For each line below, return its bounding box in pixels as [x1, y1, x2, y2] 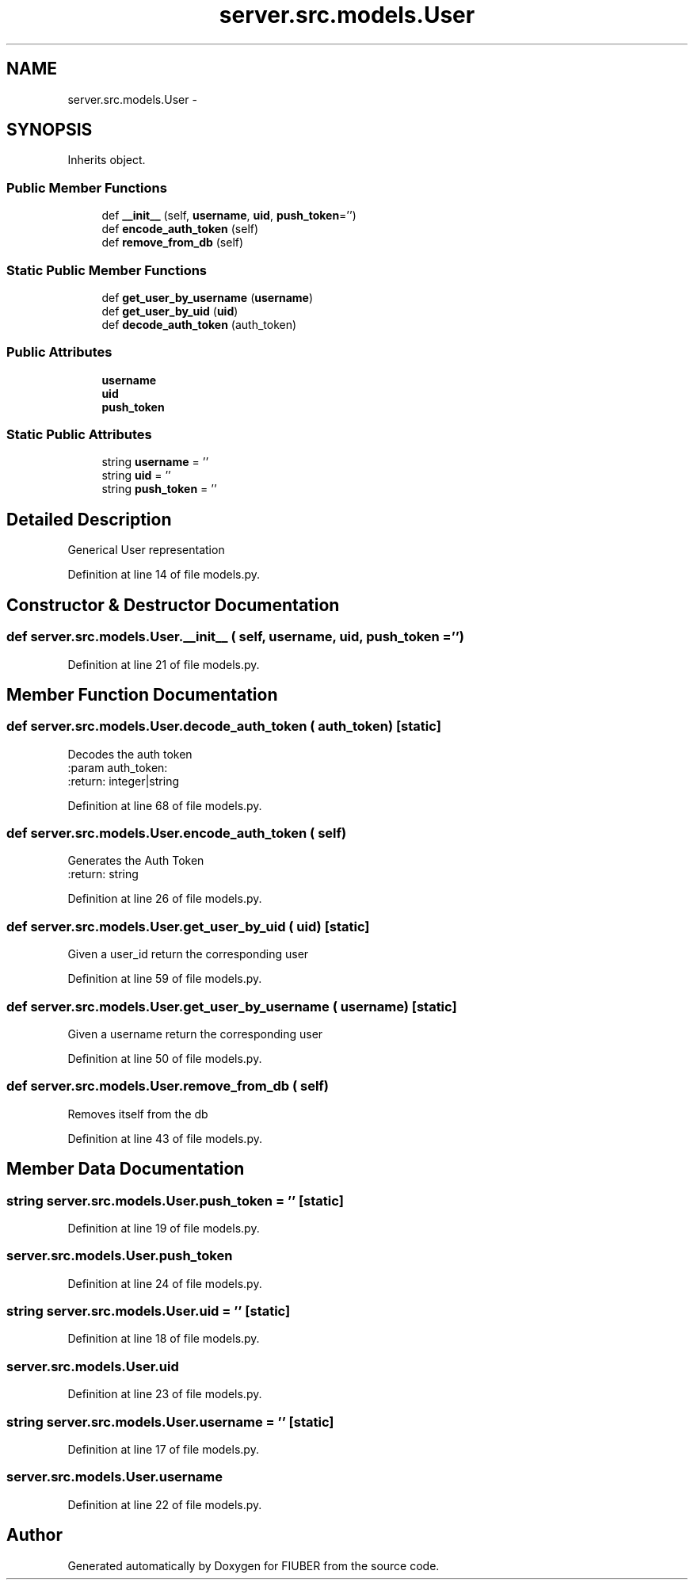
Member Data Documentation [6, 1159, 245, 1179]
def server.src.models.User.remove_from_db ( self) [6, 1078, 330, 1095]
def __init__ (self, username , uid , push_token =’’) [101, 208, 357, 223]
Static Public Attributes [6, 426, 152, 443]
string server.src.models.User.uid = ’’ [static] [6, 1303, 291, 1320]
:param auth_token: [67, 760, 168, 774]
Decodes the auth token [67, 747, 193, 761]
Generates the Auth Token [67, 854, 204, 868]
